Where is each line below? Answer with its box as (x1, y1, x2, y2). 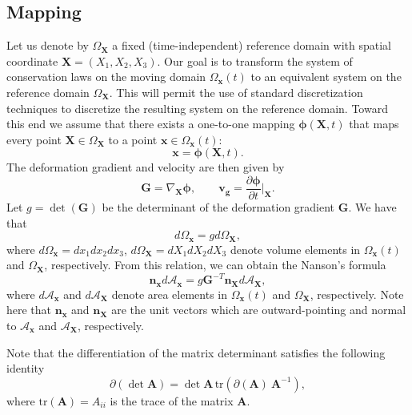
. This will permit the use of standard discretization (109, 83, 363, 100)
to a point (108, 131, 158, 147)
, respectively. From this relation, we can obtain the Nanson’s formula (44, 256, 386, 273)
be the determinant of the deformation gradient (102, 199, 335, 216)
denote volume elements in (230, 240, 361, 257)
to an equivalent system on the (250, 68, 402, 85)
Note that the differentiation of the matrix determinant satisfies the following (6, 344, 386, 361)
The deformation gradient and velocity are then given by (6, 159, 285, 175)
